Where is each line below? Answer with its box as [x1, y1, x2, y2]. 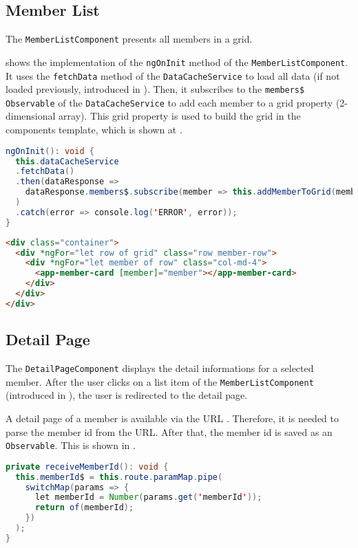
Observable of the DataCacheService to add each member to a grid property [6, 95, 333, 109]
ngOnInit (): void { [6, 146, 94, 156]
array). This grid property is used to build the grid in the [59, 109, 301, 123]
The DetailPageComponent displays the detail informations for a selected [6, 361, 314, 375]
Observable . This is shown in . [6, 438, 136, 452]
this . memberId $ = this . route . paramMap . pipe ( [15, 472, 223, 482]
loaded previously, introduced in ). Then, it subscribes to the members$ [6, 82, 305, 96]
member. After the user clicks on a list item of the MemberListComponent [6, 374, 314, 388]
